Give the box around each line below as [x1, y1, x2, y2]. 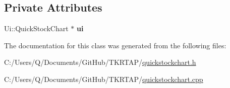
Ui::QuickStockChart [4, 23, 69, 34]
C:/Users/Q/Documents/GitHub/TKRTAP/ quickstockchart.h [4, 57, 196, 67]
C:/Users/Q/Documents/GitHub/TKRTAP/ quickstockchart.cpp [4, 73, 203, 84]
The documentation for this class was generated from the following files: [4, 40, 226, 50]
